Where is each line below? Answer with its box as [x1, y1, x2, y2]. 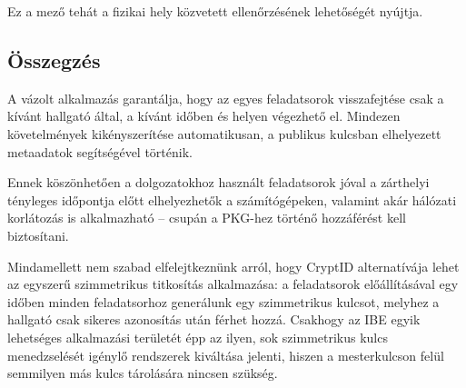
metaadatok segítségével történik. [7, 142, 193, 161]
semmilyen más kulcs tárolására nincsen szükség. [7, 363, 278, 383]
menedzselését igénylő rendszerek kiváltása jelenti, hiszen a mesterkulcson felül [7, 345, 444, 364]
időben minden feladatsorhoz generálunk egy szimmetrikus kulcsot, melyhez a [7, 292, 440, 311]
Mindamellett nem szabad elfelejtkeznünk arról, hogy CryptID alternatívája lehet [7, 256, 460, 275]
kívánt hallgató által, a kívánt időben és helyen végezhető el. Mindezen [7, 106, 401, 125]
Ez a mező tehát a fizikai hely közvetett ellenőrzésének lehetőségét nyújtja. [7, 2, 423, 20]
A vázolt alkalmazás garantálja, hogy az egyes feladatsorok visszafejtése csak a [7, 88, 444, 107]
